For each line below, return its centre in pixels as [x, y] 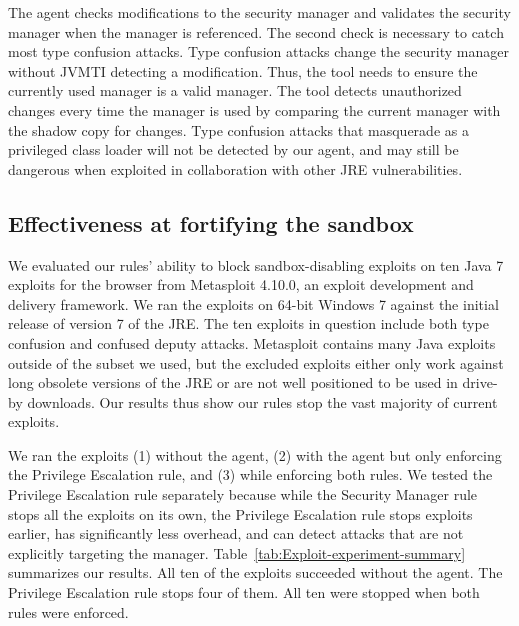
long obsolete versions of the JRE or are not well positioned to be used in [233, 382]
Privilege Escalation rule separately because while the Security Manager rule [243, 494]
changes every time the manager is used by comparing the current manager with [254, 109]
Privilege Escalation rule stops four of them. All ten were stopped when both [244, 592]
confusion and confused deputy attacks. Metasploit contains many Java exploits [252, 342]
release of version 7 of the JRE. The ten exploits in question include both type [248, 323]
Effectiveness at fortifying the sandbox [211, 222]
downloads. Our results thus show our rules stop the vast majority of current [262, 401]
